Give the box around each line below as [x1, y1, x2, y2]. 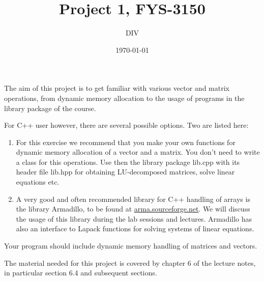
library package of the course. [4, 102, 96, 113]
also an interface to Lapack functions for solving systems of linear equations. [16, 223, 254, 234]
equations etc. [16, 177, 60, 187]
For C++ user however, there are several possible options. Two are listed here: [4, 120, 249, 130]
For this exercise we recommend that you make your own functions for [16, 136, 236, 147]
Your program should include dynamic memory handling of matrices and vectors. [4, 240, 257, 251]
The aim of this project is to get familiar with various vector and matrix [4, 83, 229, 93]
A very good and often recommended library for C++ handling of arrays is [16, 193, 250, 204]
